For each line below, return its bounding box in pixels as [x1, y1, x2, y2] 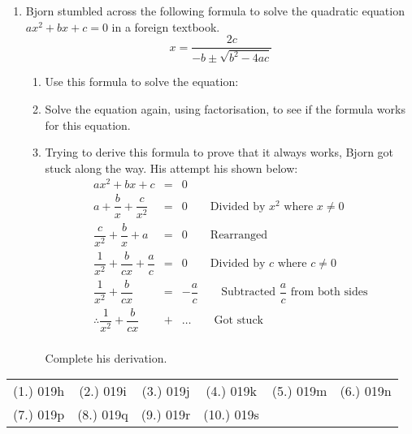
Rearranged [210, 230, 268, 242]
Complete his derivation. [45, 349, 167, 366]
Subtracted [221, 286, 276, 299]
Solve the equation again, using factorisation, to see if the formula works [45, 100, 405, 117]
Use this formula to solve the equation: [45, 73, 239, 90]
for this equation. [45, 116, 131, 133]
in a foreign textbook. [111, 18, 220, 35]
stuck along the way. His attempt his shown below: [45, 159, 298, 176]
